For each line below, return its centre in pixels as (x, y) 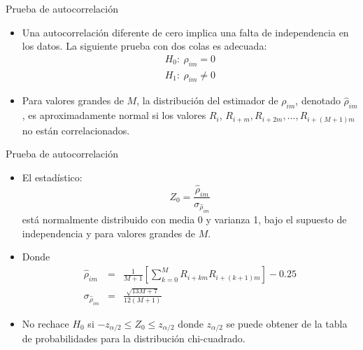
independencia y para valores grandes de (109, 233)
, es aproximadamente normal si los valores (114, 115)
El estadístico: (52, 177)
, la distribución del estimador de (207, 100)
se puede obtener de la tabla (287, 323)
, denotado (318, 100)
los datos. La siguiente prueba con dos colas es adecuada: (144, 46)
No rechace (45, 323)
